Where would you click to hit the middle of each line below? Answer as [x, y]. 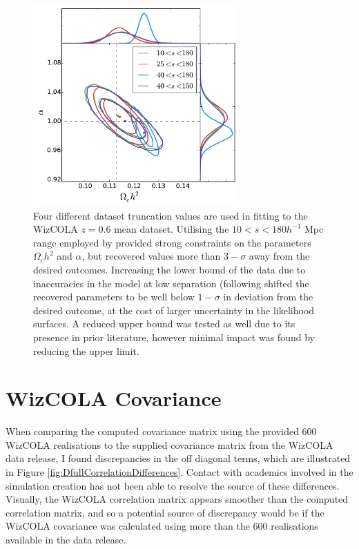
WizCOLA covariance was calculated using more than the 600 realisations [162, 526]
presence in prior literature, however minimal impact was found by [174, 337]
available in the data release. [66, 540]
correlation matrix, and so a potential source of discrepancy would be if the [165, 512]
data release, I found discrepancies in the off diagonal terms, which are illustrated [178, 458]
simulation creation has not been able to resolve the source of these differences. [173, 485]
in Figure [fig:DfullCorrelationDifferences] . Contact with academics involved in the [179, 472]
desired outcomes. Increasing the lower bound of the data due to [169, 269]
